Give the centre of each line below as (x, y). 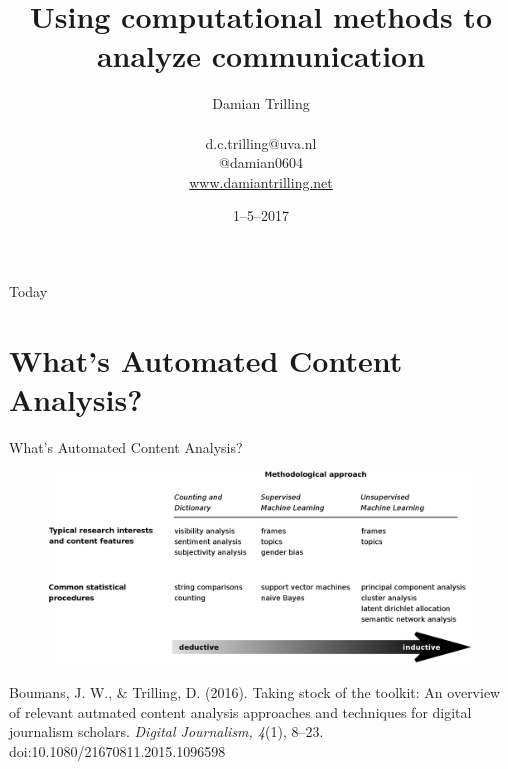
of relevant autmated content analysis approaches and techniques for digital (240, 711)
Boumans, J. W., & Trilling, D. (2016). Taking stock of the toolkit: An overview (255, 691)
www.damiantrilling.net (261, 181)
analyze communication (261, 55)
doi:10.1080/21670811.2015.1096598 (117, 750)
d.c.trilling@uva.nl (261, 142)
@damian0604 (260, 162)
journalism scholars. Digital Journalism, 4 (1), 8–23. (166, 731)
